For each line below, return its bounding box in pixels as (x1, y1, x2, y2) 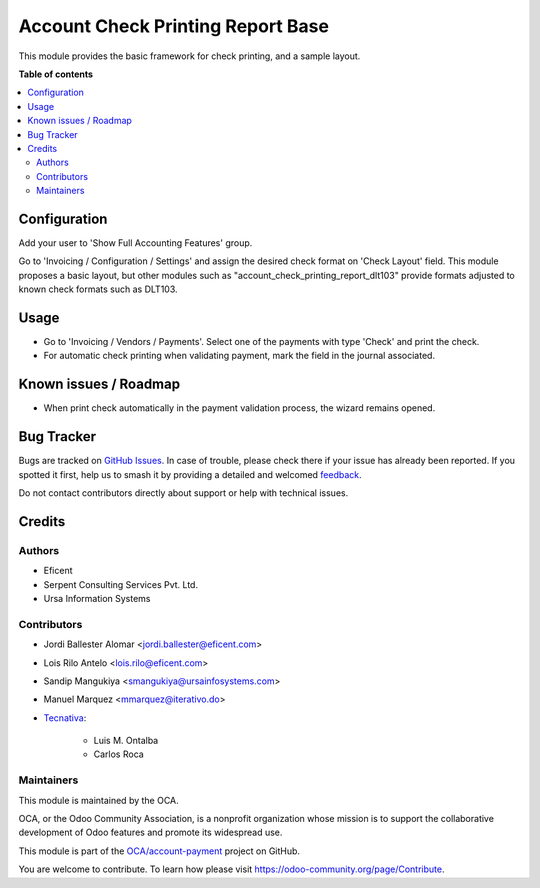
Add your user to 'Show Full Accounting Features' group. (18, 236, 253, 249)
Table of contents (18, 68, 94, 80)
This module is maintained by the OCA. (18, 794, 179, 806)
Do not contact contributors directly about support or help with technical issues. (18, 487, 349, 499)
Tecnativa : (43, 711, 87, 724)
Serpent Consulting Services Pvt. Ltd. (43, 578, 199, 590)
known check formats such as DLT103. (18, 283, 179, 295)
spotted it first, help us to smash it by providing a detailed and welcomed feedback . (18, 468, 362, 480)
